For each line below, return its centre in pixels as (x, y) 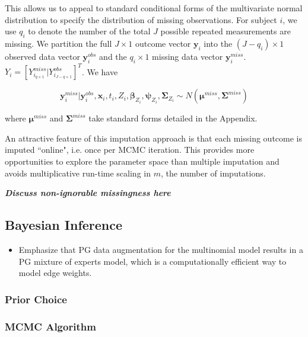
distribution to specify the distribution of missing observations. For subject (141, 19)
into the (218, 43)
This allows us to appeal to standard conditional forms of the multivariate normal (154, 8)
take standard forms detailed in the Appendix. (173, 118)
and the (113, 56)
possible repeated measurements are (226, 31)
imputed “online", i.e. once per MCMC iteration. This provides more (130, 150)
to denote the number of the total (89, 31)
